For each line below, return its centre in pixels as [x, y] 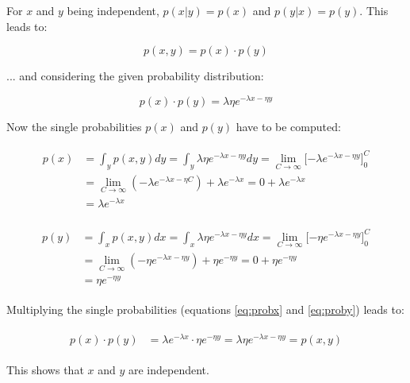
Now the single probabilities [74, 126]
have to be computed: [288, 126]
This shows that [45, 370]
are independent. [169, 370]
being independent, [113, 10]
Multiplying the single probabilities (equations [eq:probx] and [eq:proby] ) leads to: [205, 309]
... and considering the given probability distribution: [135, 76]
